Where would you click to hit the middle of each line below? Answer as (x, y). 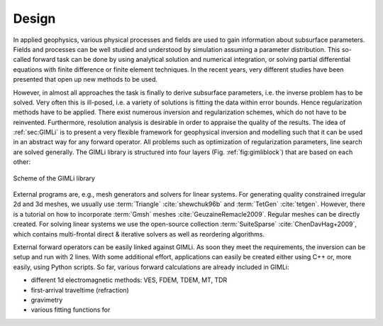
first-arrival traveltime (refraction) (80, 290)
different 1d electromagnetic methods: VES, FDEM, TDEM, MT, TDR (129, 280)
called (22, 60)
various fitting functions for (71, 310)
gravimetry (47, 300)
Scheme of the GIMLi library (54, 178)
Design (34, 18)
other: (22, 162)
